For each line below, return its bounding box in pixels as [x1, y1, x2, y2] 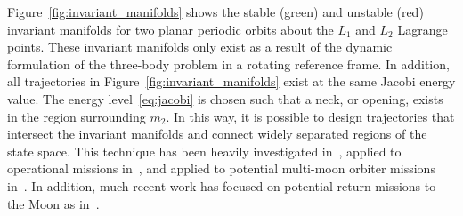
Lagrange [397, 20, 448, 38]
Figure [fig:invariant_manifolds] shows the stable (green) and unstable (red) [7, 3, 424, 20]
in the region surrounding [7, 107, 146, 125]
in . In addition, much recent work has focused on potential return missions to [7, 176, 436, 195]
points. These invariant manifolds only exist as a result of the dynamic [7, 37, 393, 56]
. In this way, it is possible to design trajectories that [166, 107, 455, 125]
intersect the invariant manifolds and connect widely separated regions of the [7, 124, 427, 143]
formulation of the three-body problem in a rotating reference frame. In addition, [7, 54, 450, 73]
